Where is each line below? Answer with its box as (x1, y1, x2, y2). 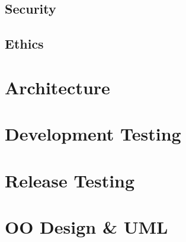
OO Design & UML (5, 214, 168, 238)
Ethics (5, 34, 44, 53)
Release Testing (5, 168, 135, 192)
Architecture (5, 75, 110, 99)
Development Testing (5, 122, 181, 146)
